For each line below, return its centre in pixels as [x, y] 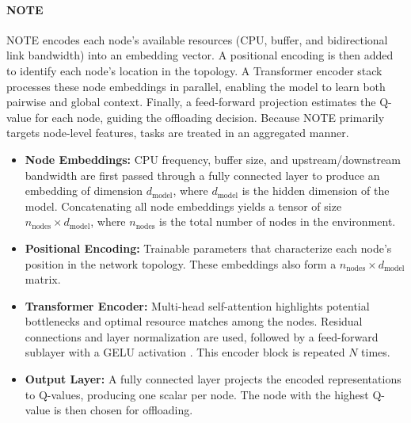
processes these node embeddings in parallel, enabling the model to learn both [196, 86]
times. [376, 352]
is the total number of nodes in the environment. [278, 221]
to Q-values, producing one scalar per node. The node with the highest [197, 394]
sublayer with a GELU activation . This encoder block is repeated [185, 352]
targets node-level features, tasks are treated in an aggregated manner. [178, 133]
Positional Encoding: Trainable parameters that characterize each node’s [208, 248]
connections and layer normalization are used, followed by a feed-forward [202, 336]
